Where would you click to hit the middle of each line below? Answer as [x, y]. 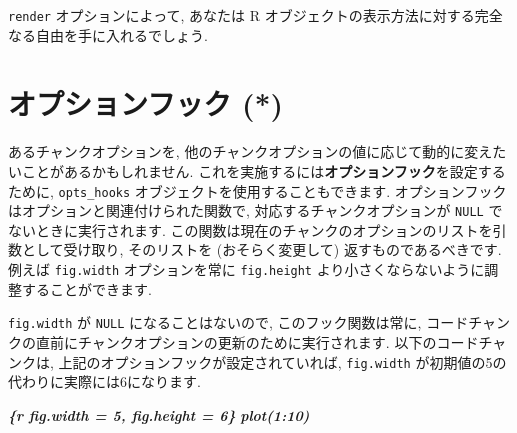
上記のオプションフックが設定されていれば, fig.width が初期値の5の [282, 361]
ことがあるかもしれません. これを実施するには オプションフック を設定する [263, 170]
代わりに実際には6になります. [104, 381]
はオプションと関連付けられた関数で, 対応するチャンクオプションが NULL [246, 210]
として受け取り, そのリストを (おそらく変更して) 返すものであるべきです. [261, 249]
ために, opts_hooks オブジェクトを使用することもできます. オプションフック [257, 190]
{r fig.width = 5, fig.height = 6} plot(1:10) [159, 414]
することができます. [86, 288]
